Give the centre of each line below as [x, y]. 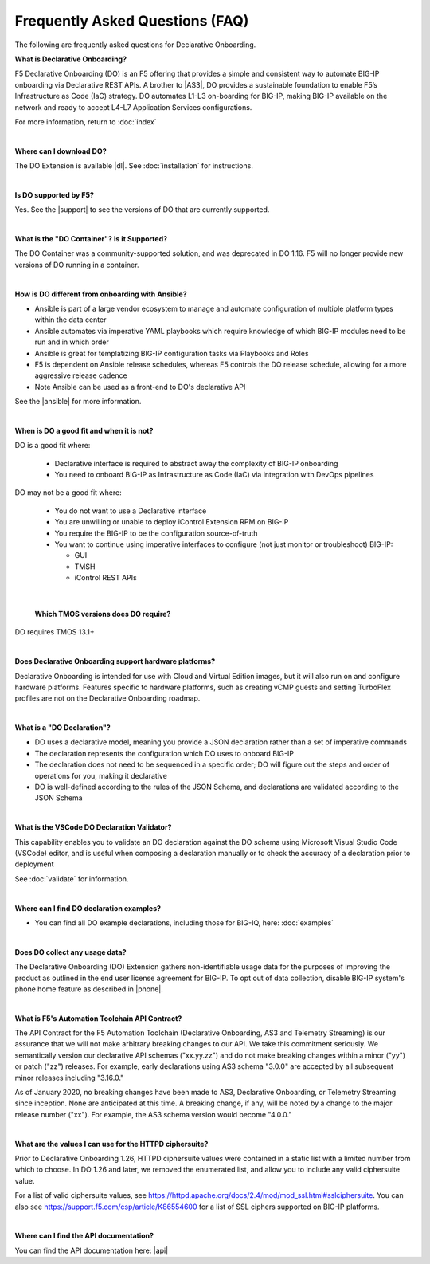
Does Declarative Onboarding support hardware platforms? [115, 661]
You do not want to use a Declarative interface [131, 511]
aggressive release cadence [81, 375]
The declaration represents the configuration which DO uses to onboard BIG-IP [164, 753]
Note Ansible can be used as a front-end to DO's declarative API [140, 387]
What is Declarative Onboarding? [71, 59]
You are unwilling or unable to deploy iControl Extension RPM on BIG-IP [172, 522]
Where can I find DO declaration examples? [88, 908]
